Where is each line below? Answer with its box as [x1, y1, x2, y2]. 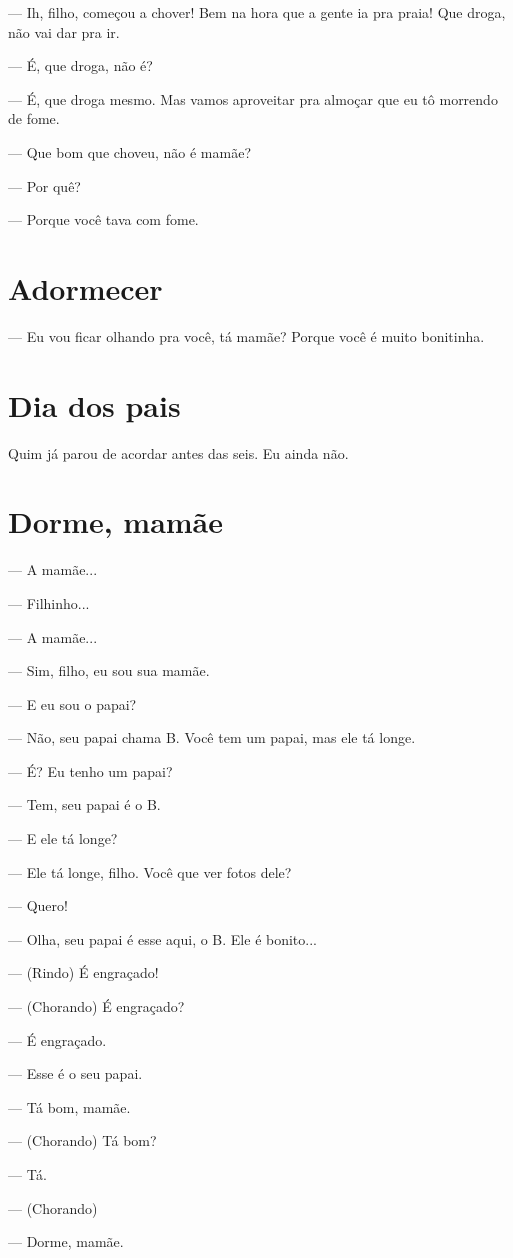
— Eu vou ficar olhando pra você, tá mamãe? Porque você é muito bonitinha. [8, 325, 485, 346]
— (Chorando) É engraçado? [8, 996, 185, 1017]
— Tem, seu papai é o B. [8, 794, 161, 815]
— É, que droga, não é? [8, 55, 153, 76]
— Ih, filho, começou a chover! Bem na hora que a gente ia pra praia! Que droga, [8, 2, 506, 22]
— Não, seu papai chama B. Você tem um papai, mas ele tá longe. [8, 727, 416, 748]
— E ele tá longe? [8, 828, 118, 849]
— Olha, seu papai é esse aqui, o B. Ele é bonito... [8, 928, 317, 949]
